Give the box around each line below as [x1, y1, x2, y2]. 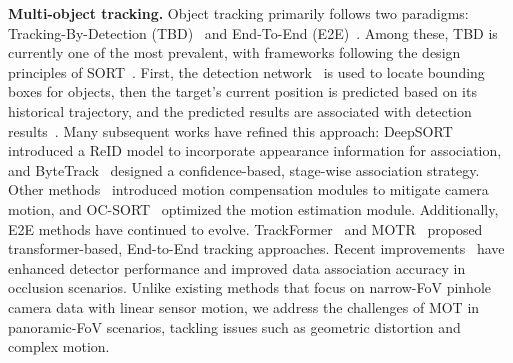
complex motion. [8, 336, 110, 357]
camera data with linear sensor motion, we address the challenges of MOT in [8, 296, 480, 317]
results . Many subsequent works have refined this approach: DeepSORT [8, 120, 453, 141]
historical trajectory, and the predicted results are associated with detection [8, 100, 472, 121]
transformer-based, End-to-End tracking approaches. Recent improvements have [8, 238, 505, 259]
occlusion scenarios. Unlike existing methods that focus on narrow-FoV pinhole [8, 277, 492, 298]
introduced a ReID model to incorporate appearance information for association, [8, 140, 502, 161]
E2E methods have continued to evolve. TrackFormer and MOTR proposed [8, 218, 483, 239]
